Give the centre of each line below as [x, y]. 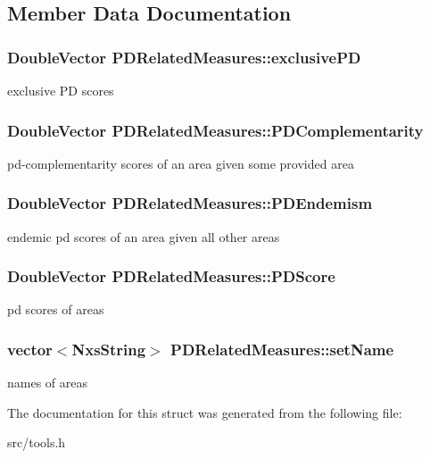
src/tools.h [37, 442]
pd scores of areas [56, 309]
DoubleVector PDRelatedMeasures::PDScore [171, 276]
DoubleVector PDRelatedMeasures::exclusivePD [184, 57]
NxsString [109, 349]
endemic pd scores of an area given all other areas [144, 236]
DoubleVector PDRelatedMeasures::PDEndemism [190, 203]
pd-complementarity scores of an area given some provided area [181, 163]
